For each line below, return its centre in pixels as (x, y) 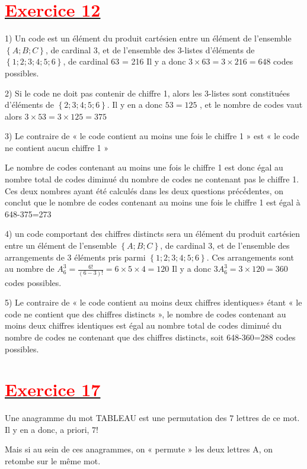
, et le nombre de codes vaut (251, 105)
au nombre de (30, 269)
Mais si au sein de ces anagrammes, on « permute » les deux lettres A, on (139, 449)
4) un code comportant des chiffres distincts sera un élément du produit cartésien (153, 234)
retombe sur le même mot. (53, 461)
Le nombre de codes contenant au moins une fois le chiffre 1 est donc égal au (144, 167)
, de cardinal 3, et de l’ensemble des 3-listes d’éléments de (150, 49)
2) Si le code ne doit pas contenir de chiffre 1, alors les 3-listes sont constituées (147, 93)
